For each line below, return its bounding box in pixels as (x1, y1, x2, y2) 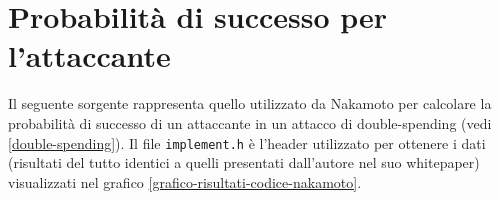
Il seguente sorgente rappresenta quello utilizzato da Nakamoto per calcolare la (8, 93, 492, 114)
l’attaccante (8, 35, 171, 76)
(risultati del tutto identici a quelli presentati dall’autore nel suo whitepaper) (8, 152, 480, 173)
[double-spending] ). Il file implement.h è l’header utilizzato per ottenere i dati (8, 132, 486, 153)
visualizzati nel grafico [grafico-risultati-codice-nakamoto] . (8, 171, 362, 192)
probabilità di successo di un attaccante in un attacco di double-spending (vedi (8, 112, 492, 133)
